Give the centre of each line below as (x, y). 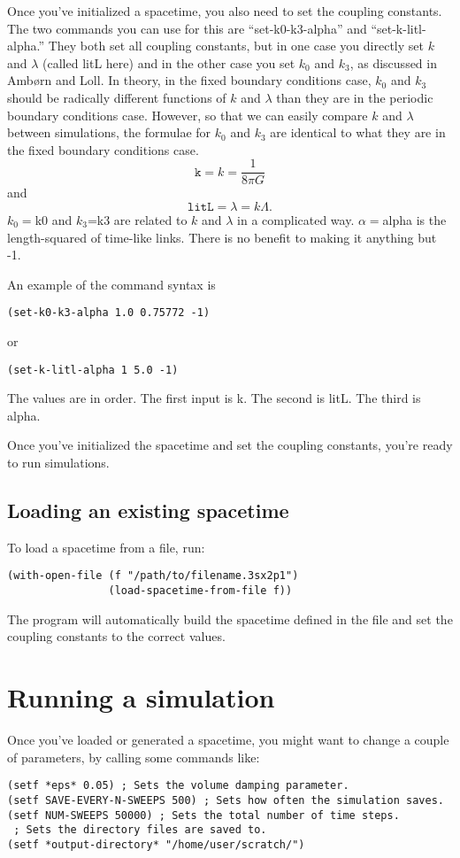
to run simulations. (58, 463)
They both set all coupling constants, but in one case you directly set (236, 46)
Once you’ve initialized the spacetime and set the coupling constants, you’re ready (230, 445)
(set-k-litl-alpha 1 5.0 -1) (93, 370)
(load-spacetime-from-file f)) (200, 591)
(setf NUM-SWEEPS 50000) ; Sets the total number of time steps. (203, 815)
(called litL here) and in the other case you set (169, 62)
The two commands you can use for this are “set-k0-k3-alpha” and (187, 28)
